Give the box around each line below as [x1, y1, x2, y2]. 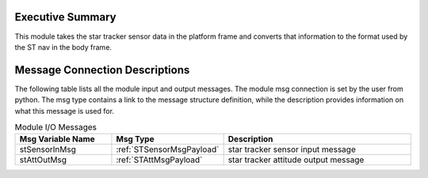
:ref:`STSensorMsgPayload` [116, 144, 220, 155]
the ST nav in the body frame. [14, 42, 113, 51]
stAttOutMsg [19, 154, 67, 165]
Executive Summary [14, 10, 117, 24]
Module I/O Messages [14, 122, 97, 133]
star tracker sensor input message [227, 144, 356, 155]
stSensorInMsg [19, 144, 77, 155]
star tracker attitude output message [227, 154, 365, 165]
